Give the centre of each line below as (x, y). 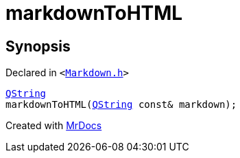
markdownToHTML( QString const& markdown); (121, 105)
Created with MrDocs (54, 126)
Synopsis (38, 46)
